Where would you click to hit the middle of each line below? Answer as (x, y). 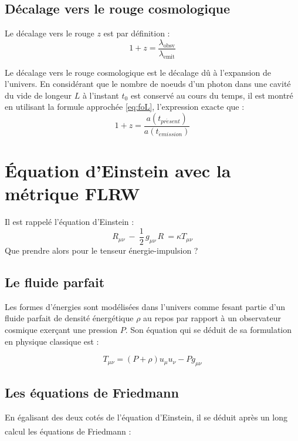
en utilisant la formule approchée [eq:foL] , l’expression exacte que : (125, 107)
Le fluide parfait (55, 282)
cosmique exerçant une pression (61, 330)
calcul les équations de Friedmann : (68, 431)
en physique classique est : (52, 341)
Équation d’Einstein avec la (118, 171)
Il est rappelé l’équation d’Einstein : (70, 222)
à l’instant (101, 95)
